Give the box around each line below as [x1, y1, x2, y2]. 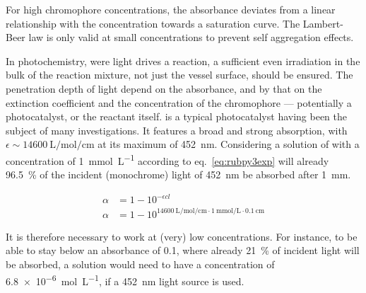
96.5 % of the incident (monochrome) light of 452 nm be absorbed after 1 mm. [6, 167, 351, 182]
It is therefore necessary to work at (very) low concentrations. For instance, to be [6, 229, 358, 243]
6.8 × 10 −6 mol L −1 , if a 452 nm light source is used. [6, 271, 244, 288]
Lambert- [302, 16, 343, 30]
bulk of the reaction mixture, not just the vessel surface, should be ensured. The [6, 67, 353, 82]
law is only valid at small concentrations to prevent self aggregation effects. [28, 30, 354, 45]
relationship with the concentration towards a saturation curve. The [6, 16, 300, 30]
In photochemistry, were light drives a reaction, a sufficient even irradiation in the [6, 53, 360, 68]
